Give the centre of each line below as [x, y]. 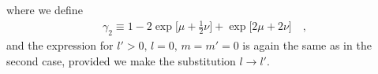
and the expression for [60, 44]
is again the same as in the [307, 44]
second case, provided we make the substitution [121, 60]
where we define [45, 9]
